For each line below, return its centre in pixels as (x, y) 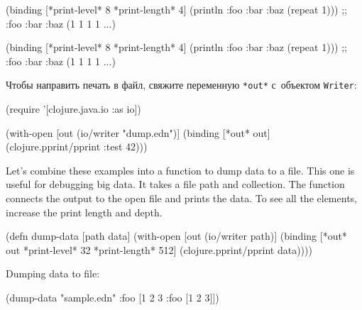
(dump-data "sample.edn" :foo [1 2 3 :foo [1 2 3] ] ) (113, 297)
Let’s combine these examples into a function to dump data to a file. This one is (180, 170)
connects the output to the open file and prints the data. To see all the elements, (181, 198)
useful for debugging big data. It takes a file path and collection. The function (175, 184)
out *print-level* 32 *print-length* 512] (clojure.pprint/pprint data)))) (159, 249)
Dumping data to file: (53, 273)
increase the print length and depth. (84, 212)
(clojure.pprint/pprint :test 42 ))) (77, 146)
